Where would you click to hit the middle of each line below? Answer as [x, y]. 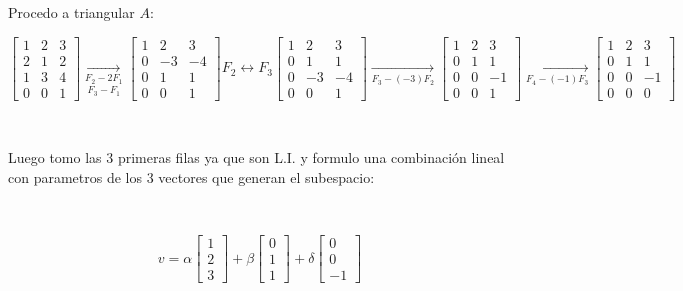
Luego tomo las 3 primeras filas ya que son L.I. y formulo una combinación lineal [256, 157]
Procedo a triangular [71, 12]
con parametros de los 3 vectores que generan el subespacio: [191, 176]
